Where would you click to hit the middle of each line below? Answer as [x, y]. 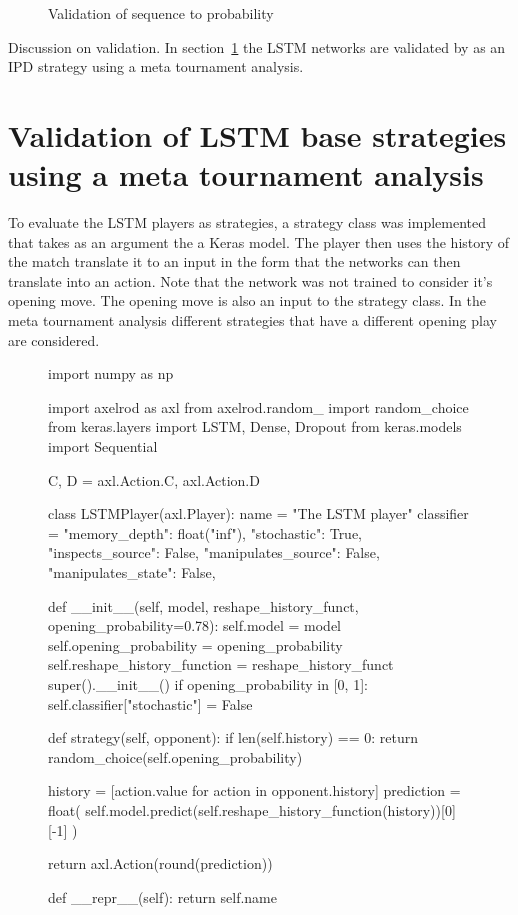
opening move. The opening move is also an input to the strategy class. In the [247, 300]
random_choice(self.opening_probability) [175, 756]
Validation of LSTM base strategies [257, 134]
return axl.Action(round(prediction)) [160, 863]
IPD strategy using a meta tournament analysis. [156, 66]
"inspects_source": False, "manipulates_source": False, [214, 552]
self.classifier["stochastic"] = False [150, 703]
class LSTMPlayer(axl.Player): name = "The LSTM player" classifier [258, 513]
